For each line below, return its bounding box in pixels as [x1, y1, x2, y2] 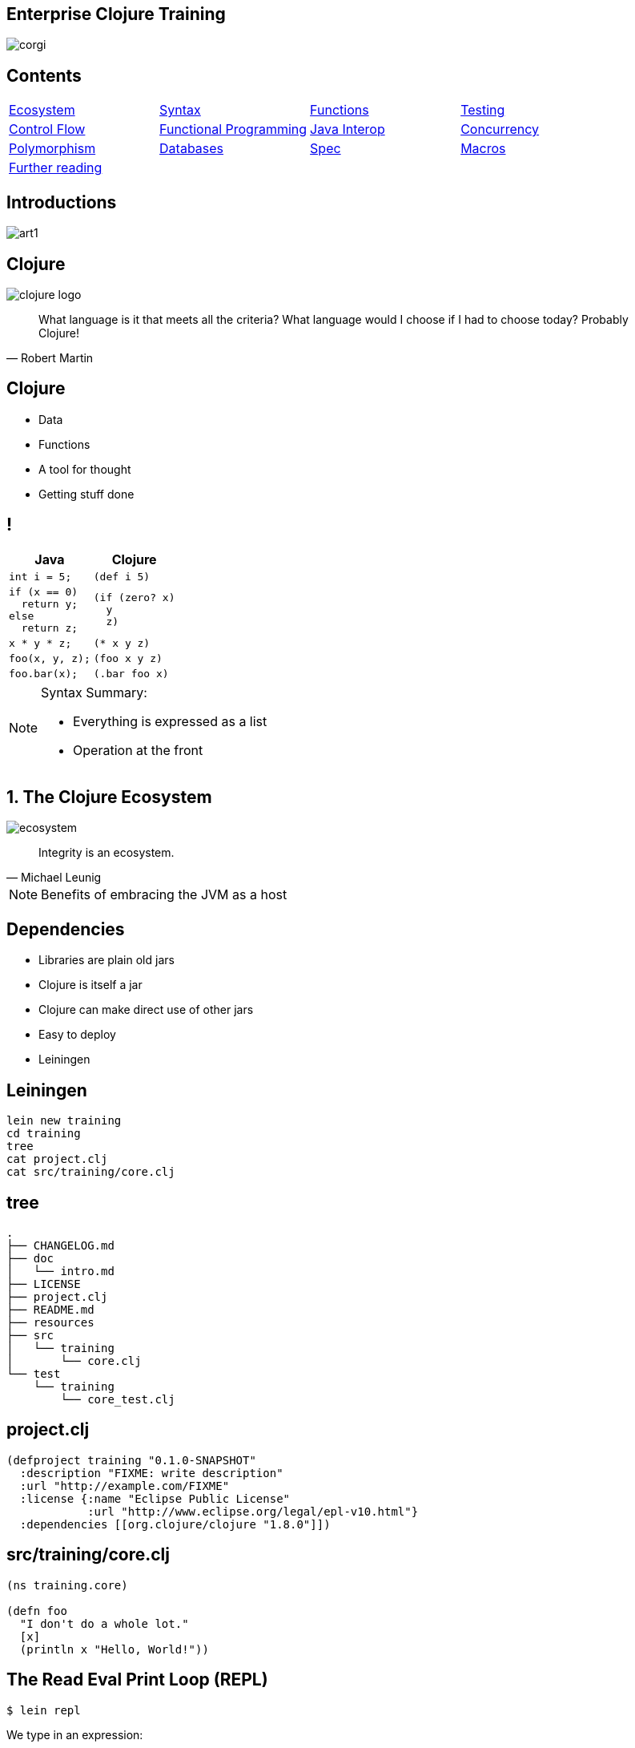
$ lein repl [6, 1703, 81, 1717]
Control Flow [9, 121, 86, 138]
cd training [6, 1127, 81, 1140]
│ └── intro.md [6, 1265, 115, 1278]
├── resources [6, 1316, 94, 1330]
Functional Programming [159, 121, 307, 138]
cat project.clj [6, 1153, 108, 1166]
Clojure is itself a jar [38, 978, 143, 992]
